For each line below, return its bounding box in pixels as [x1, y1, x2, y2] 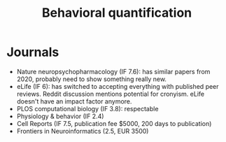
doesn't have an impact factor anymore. [16, 97, 132, 106]
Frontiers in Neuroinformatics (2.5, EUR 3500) [16, 127, 149, 135]
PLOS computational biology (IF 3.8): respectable [16, 104, 159, 113]
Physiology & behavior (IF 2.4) [16, 112, 104, 120]
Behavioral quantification [41, 5, 192, 21]
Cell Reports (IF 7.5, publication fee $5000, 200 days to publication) [16, 119, 212, 127]
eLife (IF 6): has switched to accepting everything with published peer [16, 82, 219, 90]
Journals [6, 44, 59, 60]
